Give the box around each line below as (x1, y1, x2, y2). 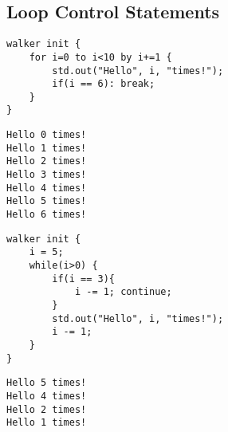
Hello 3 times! (6, 169, 87, 181)
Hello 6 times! (6, 209, 87, 221)
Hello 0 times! (6, 129, 87, 141)
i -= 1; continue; (74, 286, 172, 298)
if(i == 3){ (52, 273, 116, 285)
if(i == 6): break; (52, 78, 155, 90)
